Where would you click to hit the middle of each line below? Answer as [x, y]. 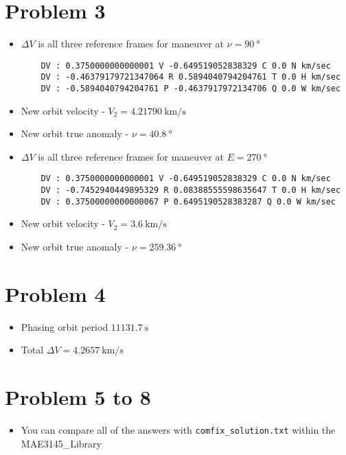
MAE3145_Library [61, 443]
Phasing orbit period [65, 326]
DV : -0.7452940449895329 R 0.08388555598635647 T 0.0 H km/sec [191, 190]
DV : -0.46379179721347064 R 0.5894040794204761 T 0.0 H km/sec [191, 77]
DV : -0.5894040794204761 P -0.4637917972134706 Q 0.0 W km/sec [191, 89]
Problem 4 [55, 293]
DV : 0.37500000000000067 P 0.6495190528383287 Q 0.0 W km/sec [188, 201]
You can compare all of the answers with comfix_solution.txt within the [178, 430]
